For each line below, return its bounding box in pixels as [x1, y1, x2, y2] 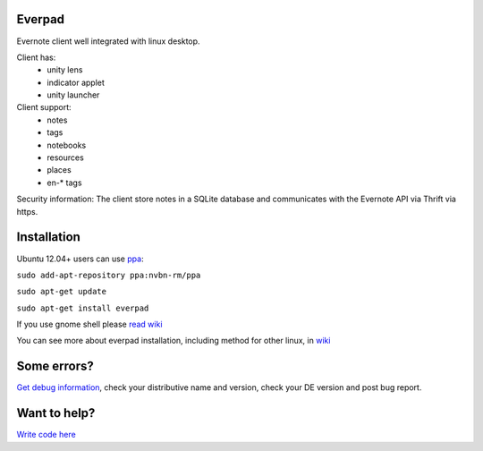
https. [16, 206, 38, 217]
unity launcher [47, 89, 100, 100]
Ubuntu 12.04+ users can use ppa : [16, 253, 144, 264]
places [47, 165, 72, 175]
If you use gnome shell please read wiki [16, 319, 163, 330]
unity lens [47, 64, 83, 75]
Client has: [16, 52, 56, 63]
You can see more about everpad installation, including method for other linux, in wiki [16, 336, 331, 346]
